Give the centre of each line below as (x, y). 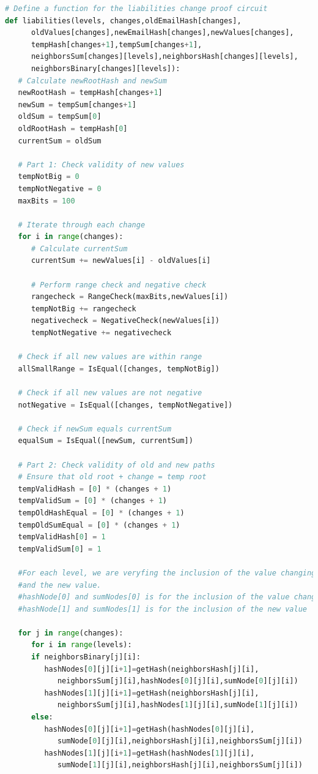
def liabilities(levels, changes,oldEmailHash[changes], (123, 21)
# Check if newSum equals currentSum (95, 429)
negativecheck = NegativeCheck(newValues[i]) (125, 321)
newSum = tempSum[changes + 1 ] (77, 104)
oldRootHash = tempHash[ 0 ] (73, 128)
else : (42, 717)
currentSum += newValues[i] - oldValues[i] (121, 261)
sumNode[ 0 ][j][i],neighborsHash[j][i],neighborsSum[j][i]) (180, 741)
